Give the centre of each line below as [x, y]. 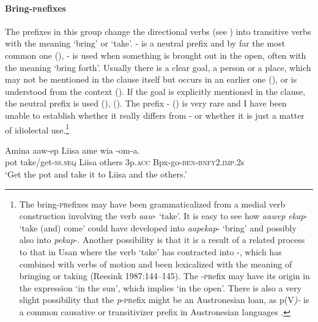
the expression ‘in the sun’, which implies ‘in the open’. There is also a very [161, 287]
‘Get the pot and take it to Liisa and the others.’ [96, 174]
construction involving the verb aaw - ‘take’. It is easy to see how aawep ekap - [164, 216]
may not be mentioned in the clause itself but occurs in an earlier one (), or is [151, 79]
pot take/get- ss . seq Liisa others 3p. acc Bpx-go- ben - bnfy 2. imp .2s [125, 162]
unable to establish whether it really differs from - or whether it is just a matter [155, 115]
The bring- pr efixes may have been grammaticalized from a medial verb [152, 204]
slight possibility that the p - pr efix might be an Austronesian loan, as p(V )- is [164, 300]
